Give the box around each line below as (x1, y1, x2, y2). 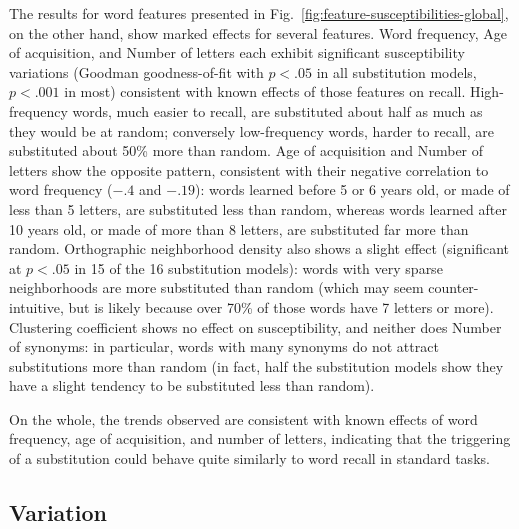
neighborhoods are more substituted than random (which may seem (9, 277, 424, 298)
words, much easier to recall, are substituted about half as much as (72, 100, 483, 121)
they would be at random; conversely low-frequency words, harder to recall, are (9, 120, 495, 141)
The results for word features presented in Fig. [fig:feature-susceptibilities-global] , (9, 3, 509, 23)
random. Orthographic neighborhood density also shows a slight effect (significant (9, 238, 509, 259)
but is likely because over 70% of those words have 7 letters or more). (68, 296, 494, 317)
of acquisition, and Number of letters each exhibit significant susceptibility (9, 42, 465, 63)
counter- (428, 277, 479, 298)
